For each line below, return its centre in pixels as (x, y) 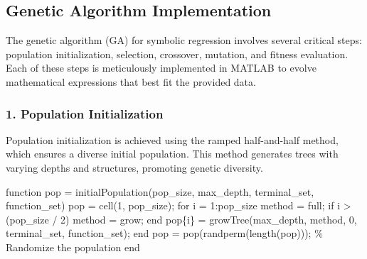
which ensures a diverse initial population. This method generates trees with (172, 154)
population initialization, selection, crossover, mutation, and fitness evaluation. (177, 54)
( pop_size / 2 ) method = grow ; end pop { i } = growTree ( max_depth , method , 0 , (181, 219)
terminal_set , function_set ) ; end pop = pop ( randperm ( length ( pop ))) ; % (164, 233)
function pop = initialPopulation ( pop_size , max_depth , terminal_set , (160, 191)
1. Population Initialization (85, 113)
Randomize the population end (73, 247)
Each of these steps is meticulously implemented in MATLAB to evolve (161, 68)
